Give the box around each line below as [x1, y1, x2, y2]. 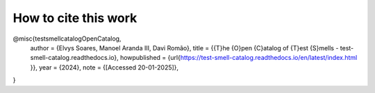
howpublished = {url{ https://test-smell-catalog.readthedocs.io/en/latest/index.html [119, 54, 358, 62]
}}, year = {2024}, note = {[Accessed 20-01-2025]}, [30, 63, 179, 72]
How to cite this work [12, 10, 137, 25]
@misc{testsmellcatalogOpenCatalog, [12, 34, 122, 43]
